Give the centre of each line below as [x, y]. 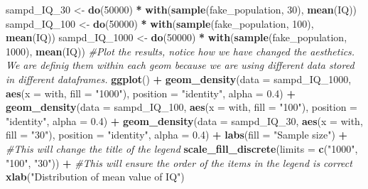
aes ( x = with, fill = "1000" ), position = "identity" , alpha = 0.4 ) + [151, 93]
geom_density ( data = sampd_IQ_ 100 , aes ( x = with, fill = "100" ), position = [182, 107]
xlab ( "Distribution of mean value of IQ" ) [95, 177]
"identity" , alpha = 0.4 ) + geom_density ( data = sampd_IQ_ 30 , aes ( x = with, [184, 120]
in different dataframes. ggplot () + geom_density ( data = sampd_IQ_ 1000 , [179, 79]
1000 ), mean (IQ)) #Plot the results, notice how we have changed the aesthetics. [180, 51]
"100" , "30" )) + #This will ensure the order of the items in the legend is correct [179, 162]
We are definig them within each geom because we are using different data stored [180, 65]
